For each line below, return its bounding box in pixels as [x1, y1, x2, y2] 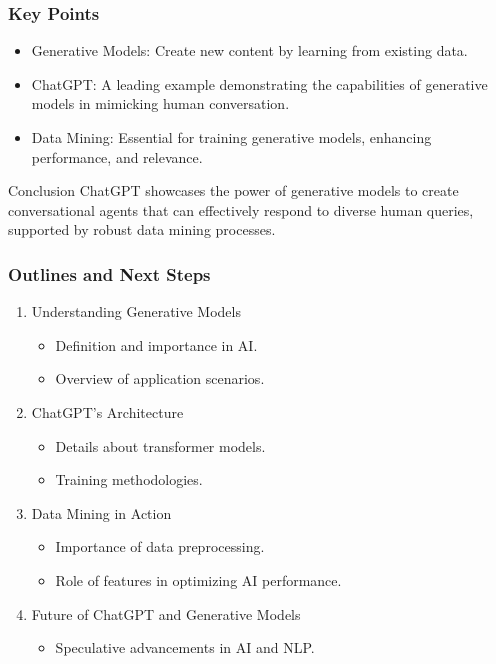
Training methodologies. [55, 469, 203, 490]
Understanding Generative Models [31, 301, 241, 322]
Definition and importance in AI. [55, 334, 258, 355]
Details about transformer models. [55, 435, 266, 456]
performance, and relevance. [31, 146, 203, 167]
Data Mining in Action [31, 502, 172, 523]
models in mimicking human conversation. [31, 93, 290, 114]
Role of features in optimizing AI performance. [55, 569, 342, 590]
